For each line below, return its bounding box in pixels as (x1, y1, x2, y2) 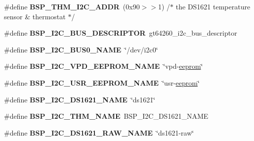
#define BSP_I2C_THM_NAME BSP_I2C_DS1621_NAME (4, 111, 209, 121)
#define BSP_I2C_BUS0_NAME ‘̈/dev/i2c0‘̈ (4, 44, 158, 54)
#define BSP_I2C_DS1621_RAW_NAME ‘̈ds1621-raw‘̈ (4, 127, 194, 138)
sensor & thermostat (4, 11, 66, 21)
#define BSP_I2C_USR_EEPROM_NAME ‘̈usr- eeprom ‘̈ (4, 77, 200, 88)
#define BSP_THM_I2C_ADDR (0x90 (4, 1, 140, 11)
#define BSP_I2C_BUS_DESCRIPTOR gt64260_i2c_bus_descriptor (4, 28, 237, 38)
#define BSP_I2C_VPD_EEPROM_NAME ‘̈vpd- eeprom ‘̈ (4, 61, 203, 71)
